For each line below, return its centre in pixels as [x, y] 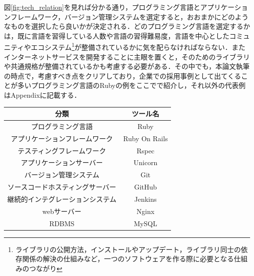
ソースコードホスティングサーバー [62, 187]
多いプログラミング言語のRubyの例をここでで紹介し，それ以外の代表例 [131, 85]
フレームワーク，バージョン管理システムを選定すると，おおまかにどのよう [129, 16]
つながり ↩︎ [46, 268]
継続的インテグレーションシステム [62, 199]
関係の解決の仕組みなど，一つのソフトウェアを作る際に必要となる [128, 259]
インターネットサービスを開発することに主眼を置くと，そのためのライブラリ [127, 56]
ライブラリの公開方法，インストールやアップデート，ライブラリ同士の [128, 249]
